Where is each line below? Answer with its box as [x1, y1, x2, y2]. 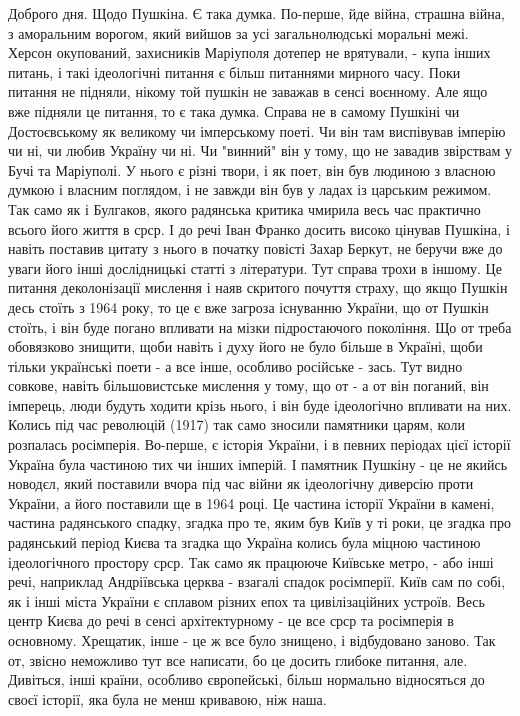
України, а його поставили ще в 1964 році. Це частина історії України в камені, [8, 492, 495, 513]
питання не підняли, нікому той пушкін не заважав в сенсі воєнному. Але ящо [8, 81, 488, 102]
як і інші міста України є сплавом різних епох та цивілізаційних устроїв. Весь [8, 590, 485, 611]
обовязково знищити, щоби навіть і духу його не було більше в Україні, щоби [8, 336, 483, 357]
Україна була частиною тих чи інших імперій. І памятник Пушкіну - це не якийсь [8, 453, 508, 474]
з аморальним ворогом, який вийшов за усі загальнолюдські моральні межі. [8, 22, 469, 43]
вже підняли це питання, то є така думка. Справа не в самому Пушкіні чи [8, 100, 460, 121]
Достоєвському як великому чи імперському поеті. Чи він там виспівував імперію [8, 120, 506, 141]
